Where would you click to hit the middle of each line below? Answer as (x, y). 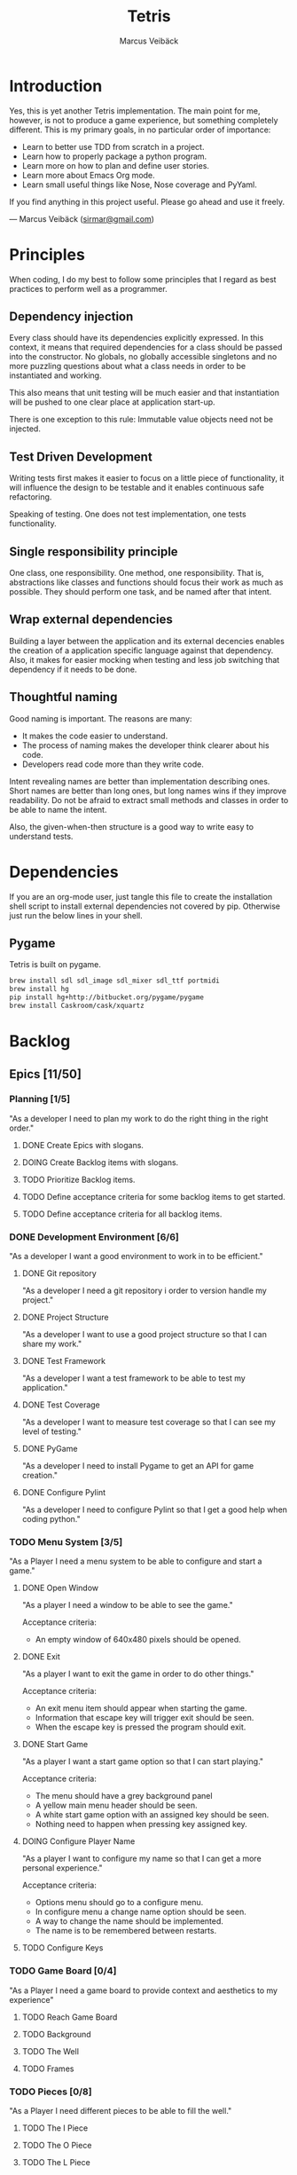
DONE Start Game (55, 1745)
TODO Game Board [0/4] (63, 1971)
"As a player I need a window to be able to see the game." (127, 1605)
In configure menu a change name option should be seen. (141, 1912)
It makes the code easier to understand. (95, 736)
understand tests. (41, 836)
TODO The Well (51, 2051)
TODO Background (56, 2034)
